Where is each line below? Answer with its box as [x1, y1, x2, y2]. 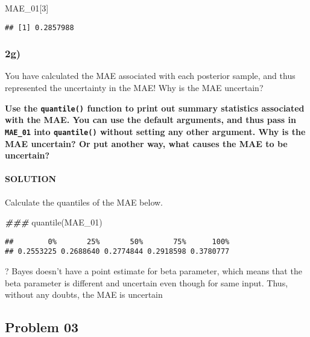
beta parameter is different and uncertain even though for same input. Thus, [5, 276, 288, 289]
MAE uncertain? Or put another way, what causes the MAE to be [5, 137, 288, 150]
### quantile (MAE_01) [5, 216, 103, 228]
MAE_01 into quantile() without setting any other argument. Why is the [5, 125, 306, 137]
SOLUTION [5, 172, 57, 185]
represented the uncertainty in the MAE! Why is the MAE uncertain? [5, 81, 264, 94]
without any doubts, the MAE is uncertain [5, 288, 163, 301]
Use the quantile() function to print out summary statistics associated [5, 101, 305, 114]
